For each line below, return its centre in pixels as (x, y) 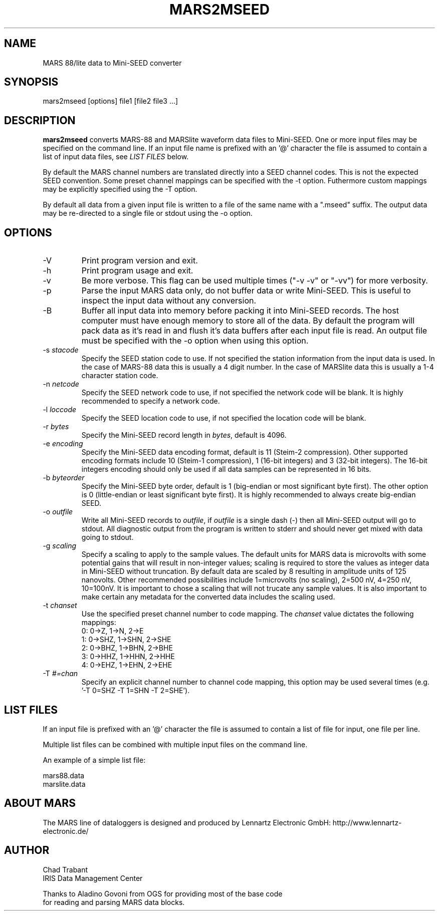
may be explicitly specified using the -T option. (120, 189)
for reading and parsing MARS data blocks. (114, 902)
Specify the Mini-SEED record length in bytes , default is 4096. (184, 435)
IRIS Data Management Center (93, 878)
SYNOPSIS (31, 82)
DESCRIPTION (40, 120)
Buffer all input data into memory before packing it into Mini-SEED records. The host (240, 311)
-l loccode (60, 410)
